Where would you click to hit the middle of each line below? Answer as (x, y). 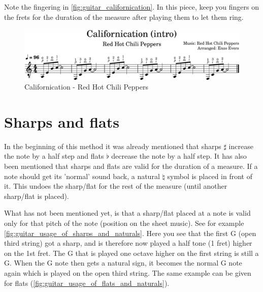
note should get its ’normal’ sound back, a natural (82, 176)
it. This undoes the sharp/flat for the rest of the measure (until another (116, 186)
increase (241, 146)
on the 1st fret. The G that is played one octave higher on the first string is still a (131, 253)
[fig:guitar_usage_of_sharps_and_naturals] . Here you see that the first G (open (130, 233)
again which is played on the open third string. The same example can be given (128, 273)
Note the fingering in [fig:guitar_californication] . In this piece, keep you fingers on (132, 7)
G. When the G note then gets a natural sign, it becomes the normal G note (123, 263)
